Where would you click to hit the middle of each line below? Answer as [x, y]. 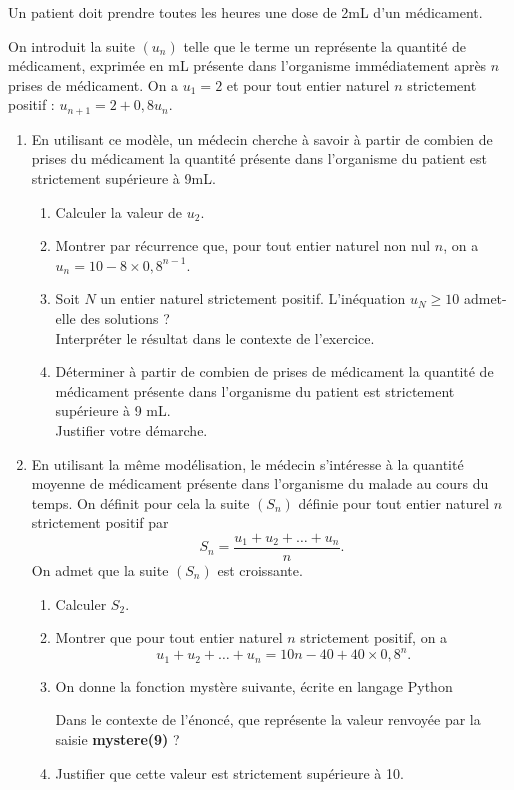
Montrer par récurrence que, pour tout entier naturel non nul [243, 245]
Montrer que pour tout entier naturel [169, 637]
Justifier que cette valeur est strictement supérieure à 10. [229, 772]
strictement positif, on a [374, 637]
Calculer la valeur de [119, 211]
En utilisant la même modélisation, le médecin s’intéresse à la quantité [247, 463]
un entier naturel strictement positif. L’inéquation [253, 298]
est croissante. [260, 569]
